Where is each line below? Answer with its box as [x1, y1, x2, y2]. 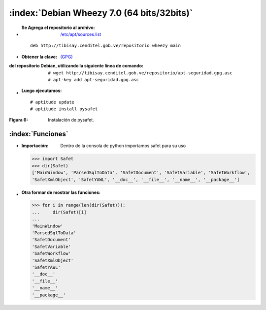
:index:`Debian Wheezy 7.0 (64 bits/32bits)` [9, 7, 193, 18]
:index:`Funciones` [9, 130, 68, 138]
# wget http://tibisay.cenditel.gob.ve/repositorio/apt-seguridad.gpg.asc [48, 70, 233, 76]
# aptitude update [30, 99, 75, 105]
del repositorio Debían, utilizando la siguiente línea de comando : [9, 63, 144, 69]
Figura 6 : [9, 117, 28, 123]
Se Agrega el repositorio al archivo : [21, 25, 95, 31]
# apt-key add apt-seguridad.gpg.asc [48, 77, 139, 82]
